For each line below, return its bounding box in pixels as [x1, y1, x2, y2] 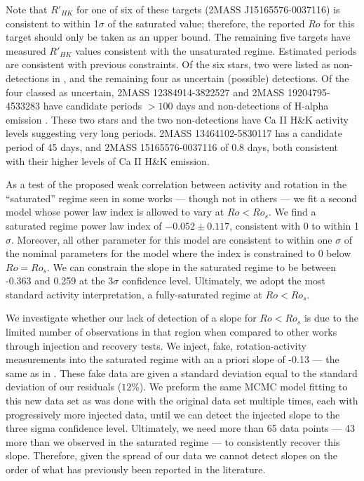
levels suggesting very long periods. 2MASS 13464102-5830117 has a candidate [6, 126, 342, 140]
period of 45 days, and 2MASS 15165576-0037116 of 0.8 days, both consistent [6, 139, 339, 154]
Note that [6, 2, 48, 16]
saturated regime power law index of [6, 218, 162, 232]
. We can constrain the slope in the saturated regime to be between [46, 259, 337, 274]
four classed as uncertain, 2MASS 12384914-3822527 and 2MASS [6, 84, 285, 99]
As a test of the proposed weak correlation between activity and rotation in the [6, 177, 347, 192]
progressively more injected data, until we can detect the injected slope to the [6, 407, 340, 421]
